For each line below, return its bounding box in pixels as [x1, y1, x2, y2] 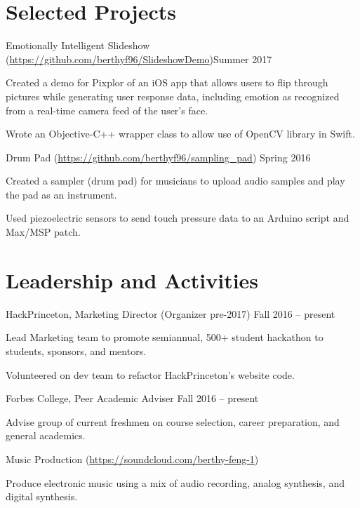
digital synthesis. [6, 489, 78, 504]
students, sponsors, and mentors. [6, 343, 147, 358]
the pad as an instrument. [6, 187, 117, 201]
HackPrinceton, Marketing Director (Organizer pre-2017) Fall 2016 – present [6, 306, 335, 321]
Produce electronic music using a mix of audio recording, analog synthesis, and [6, 475, 345, 490]
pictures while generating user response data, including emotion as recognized [6, 88, 340, 103]
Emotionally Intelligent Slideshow [6, 38, 150, 53]
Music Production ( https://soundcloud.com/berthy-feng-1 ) [6, 451, 259, 466]
